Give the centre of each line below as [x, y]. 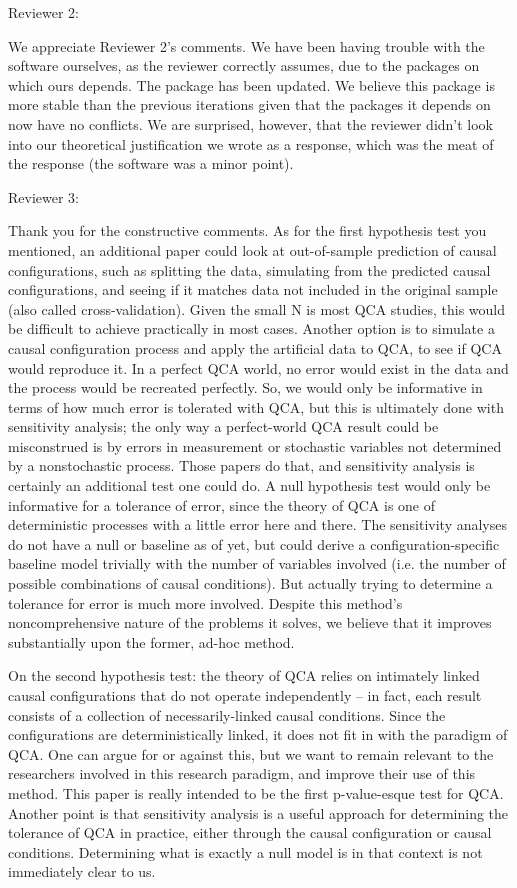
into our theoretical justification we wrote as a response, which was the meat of [251, 143]
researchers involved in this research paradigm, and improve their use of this [242, 773]
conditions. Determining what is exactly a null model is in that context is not [245, 851]
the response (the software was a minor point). [151, 163]
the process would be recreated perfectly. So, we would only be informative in [245, 387]
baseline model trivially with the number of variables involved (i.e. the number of [257, 563]
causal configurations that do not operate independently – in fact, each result [245, 695]
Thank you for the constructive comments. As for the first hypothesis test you [247, 230]
